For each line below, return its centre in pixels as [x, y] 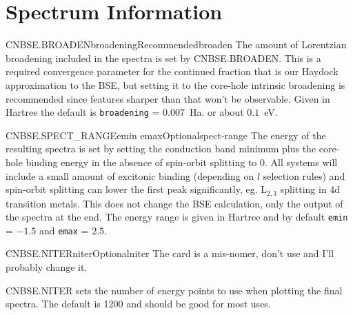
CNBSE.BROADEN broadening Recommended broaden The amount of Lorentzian [176, 44]
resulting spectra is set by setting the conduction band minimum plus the [161, 149]
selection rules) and [304, 175]
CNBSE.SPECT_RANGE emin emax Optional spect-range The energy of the [166, 135]
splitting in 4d [310, 189]
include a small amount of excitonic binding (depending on [130, 175]
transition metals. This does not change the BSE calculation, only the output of [174, 203]
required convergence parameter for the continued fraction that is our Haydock [172, 71]
